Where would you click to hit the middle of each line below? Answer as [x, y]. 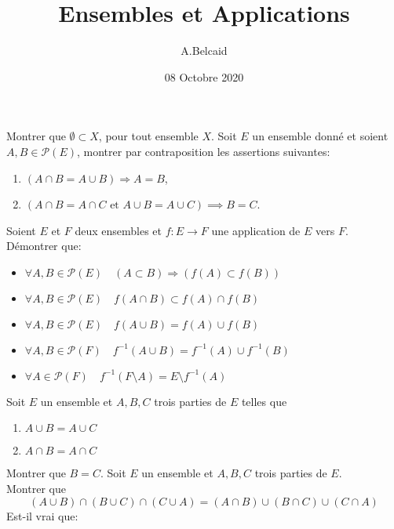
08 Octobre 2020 [204, 76]
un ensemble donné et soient [320, 136]
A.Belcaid [204, 51]
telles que [264, 401]
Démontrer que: [44, 246]
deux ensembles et [118, 230]
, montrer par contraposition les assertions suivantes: [203, 151]
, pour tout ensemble [148, 136]
